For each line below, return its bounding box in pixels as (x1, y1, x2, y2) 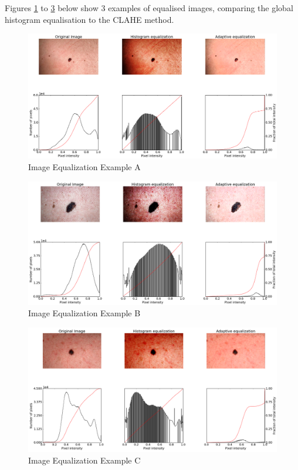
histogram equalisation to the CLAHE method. (5, 13, 174, 25)
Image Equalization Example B (28, 307, 141, 319)
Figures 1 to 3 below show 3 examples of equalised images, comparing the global (5, 2, 293, 13)
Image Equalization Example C (28, 454, 141, 466)
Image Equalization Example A (28, 161, 141, 173)
